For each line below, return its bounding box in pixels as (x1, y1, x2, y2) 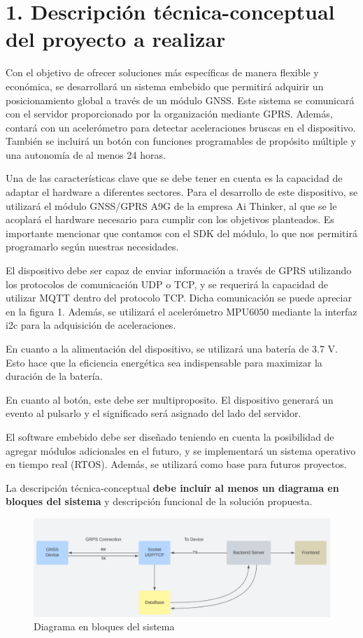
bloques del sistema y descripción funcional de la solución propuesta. (6, 494, 313, 509)
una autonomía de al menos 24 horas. (6, 147, 166, 162)
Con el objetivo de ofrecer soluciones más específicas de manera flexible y (6, 65, 319, 80)
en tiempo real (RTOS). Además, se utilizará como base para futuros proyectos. (6, 457, 347, 472)
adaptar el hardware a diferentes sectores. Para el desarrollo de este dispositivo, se (6, 185, 358, 199)
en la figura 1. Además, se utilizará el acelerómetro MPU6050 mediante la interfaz (6, 304, 357, 318)
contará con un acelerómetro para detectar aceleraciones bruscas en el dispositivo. (6, 120, 356, 134)
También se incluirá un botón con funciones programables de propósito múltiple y (6, 134, 357, 148)
